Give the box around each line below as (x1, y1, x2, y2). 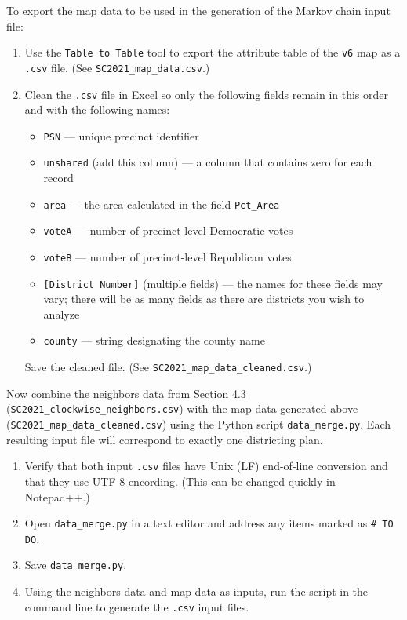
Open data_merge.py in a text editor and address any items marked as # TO (24, 515, 394, 531)
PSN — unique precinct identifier (43, 127, 199, 144)
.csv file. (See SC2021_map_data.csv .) (24, 59, 210, 75)
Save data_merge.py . (24, 556, 127, 573)
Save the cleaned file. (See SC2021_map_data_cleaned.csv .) (24, 359, 312, 375)
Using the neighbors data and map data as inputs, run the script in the (24, 583, 369, 600)
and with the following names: (24, 101, 170, 118)
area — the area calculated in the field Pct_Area (43, 195, 280, 212)
